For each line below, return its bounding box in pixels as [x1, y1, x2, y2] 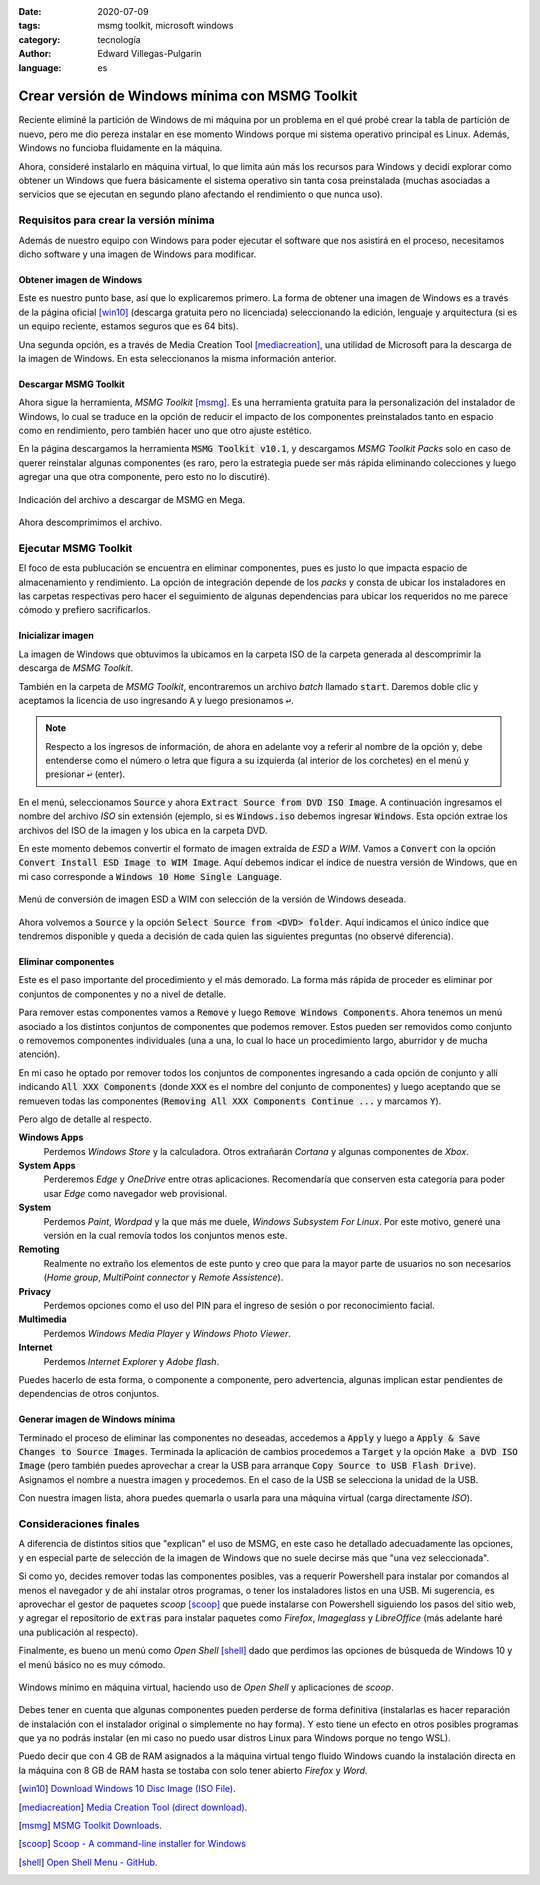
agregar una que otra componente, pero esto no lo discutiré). [18, 471, 271, 483]
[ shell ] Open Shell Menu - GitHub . [18, 1856, 158, 1868]
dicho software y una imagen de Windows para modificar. [18, 248, 257, 260]
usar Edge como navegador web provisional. [43, 1187, 228, 1199]
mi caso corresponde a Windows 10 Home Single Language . [18, 870, 282, 882]
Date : [18, 6, 42, 17]
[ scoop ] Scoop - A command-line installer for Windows [18, 1838, 247, 1850]
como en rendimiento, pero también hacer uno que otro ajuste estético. [18, 425, 312, 437]
